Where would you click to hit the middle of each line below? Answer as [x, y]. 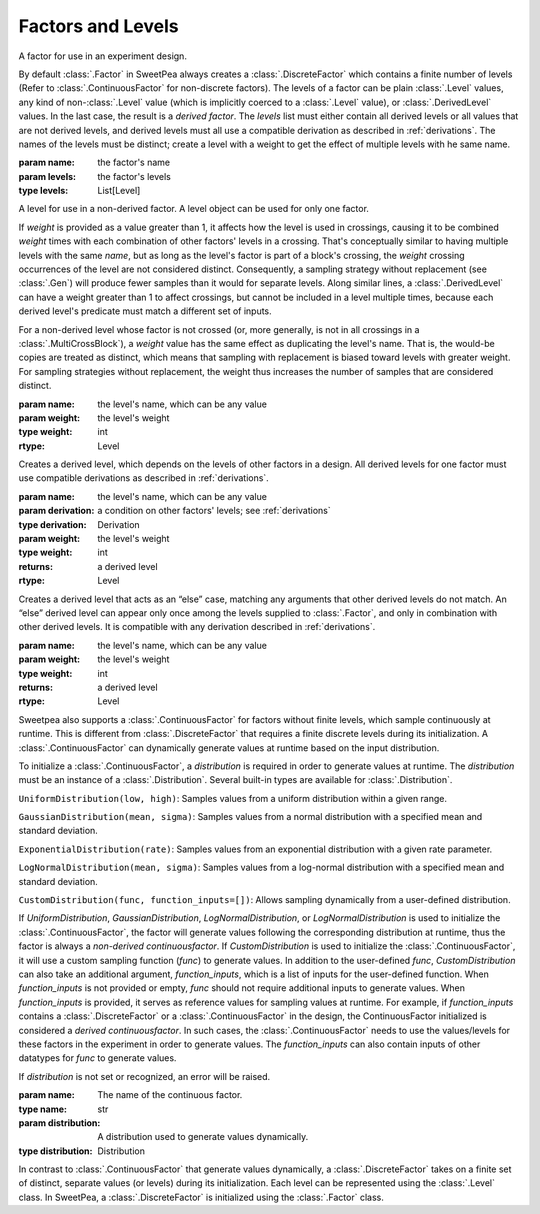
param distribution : [59, 1122]
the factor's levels [134, 176]
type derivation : [52, 524]
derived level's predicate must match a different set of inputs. [145, 311]
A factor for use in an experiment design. [102, 56]
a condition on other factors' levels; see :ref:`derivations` [214, 511]
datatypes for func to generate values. [97, 1058]
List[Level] [119, 191]
